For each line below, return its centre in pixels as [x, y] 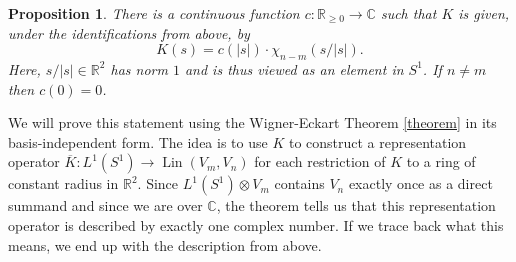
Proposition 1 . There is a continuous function [154, 13]
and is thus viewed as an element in [294, 68]
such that [408, 13]
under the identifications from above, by [129, 32]
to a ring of [441, 161]
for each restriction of [320, 161]
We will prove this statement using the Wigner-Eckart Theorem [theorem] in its [252, 122]
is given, [484, 13]
